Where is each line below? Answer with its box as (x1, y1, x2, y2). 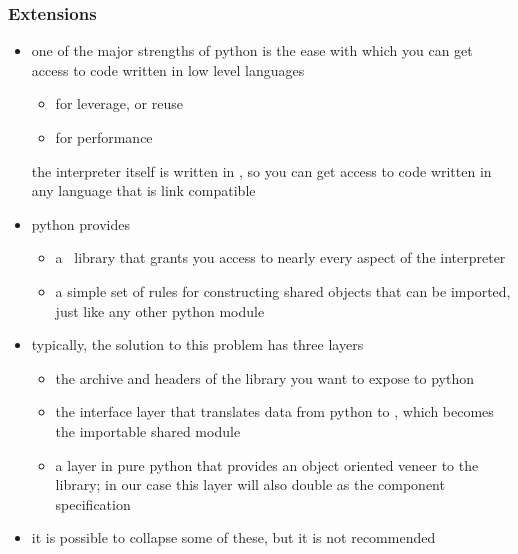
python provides (31, 213, 130, 234)
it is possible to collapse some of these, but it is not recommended (31, 527, 436, 548)
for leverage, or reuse (55, 93, 183, 114)
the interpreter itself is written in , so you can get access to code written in (31, 160, 492, 181)
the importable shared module (55, 420, 241, 441)
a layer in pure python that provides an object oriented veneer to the (55, 454, 479, 475)
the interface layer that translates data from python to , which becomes (55, 401, 494, 422)
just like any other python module (55, 300, 265, 321)
